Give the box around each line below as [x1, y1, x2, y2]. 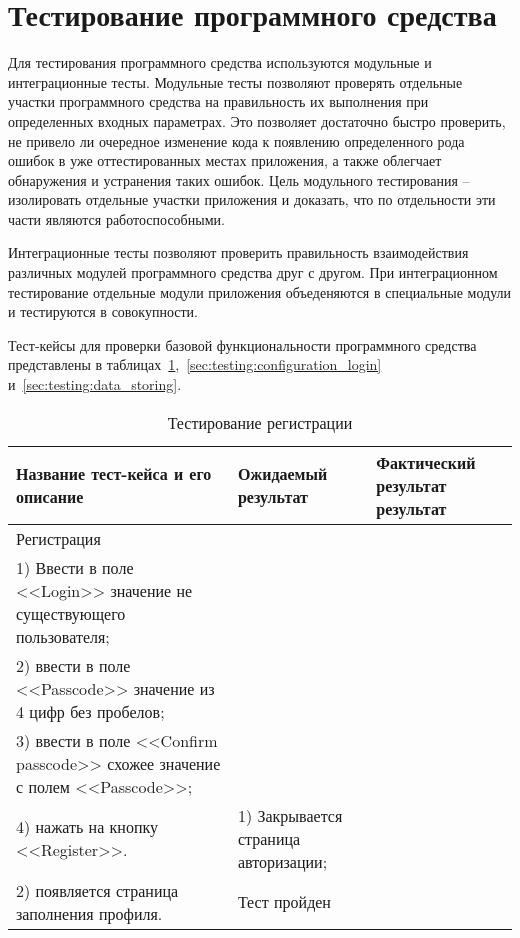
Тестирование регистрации [167, 410, 353, 434]
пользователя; [16, 624, 110, 648]
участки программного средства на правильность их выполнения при [8, 91, 429, 112]
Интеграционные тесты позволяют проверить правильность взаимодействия [8, 242, 469, 263]
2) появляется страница [16, 878, 179, 902]
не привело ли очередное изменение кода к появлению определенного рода [8, 130, 465, 151]
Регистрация [16, 526, 101, 550]
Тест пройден [237, 890, 331, 914]
